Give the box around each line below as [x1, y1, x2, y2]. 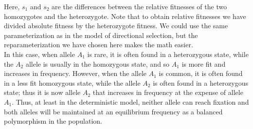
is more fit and [181, 58, 226, 69]
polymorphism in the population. [4, 116, 103, 126]
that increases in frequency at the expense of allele [92, 87, 243, 97]
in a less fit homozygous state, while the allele [4, 77, 141, 88]
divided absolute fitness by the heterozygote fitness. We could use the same [4, 20, 228, 31]
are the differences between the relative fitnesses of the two [52, 1, 227, 11]
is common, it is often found [159, 68, 243, 78]
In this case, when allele [4, 49, 75, 59]
